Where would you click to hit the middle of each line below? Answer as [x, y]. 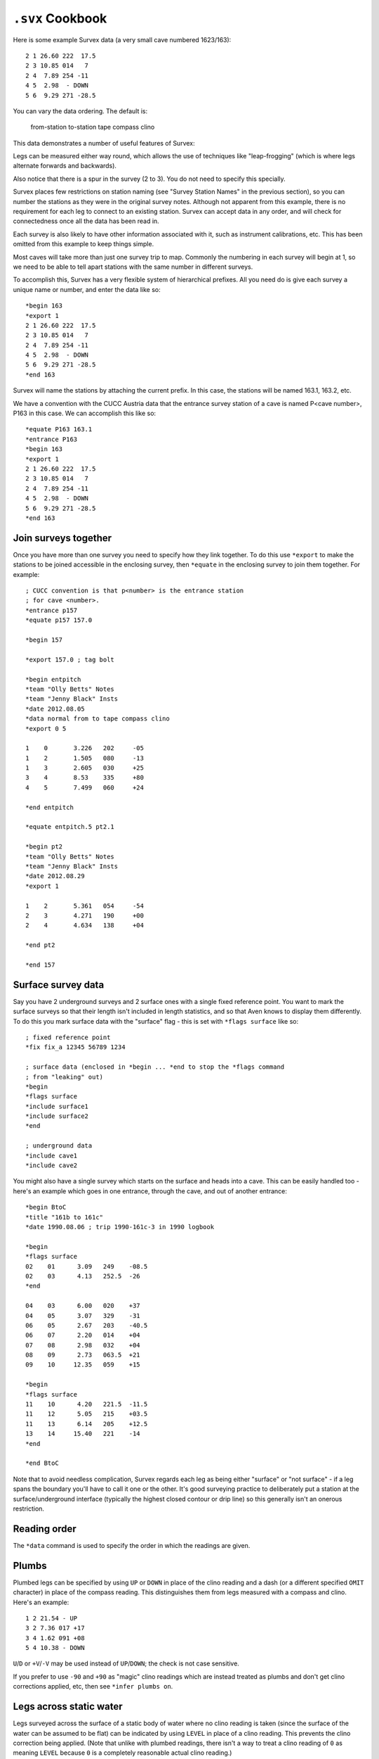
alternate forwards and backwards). [65, 166]
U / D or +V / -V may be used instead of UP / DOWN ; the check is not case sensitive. [126, 1663]
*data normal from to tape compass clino [98, 719]
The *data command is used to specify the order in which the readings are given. [132, 1545]
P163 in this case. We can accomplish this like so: [85, 413]
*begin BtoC [46, 1207]
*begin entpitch [53, 679]
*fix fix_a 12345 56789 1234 [75, 1047]
